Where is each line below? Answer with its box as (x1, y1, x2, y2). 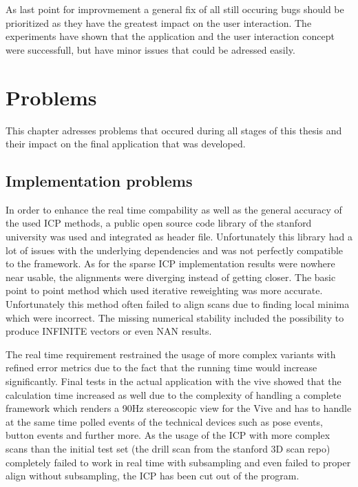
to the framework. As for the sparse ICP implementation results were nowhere (6, 256, 335, 271)
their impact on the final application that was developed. (6, 136, 246, 151)
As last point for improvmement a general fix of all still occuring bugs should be (6, 2, 344, 16)
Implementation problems (6, 170, 193, 191)
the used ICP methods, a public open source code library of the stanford (6, 216, 312, 230)
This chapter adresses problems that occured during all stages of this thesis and (6, 123, 342, 137)
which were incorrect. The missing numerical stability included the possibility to (6, 310, 344, 324)
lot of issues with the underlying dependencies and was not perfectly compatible (6, 242, 344, 257)
